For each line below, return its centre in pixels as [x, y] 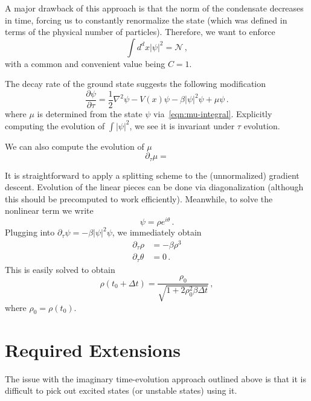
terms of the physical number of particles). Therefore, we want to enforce [140, 32]
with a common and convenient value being [85, 63]
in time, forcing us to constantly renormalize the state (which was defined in [146, 20]
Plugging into [30, 232]
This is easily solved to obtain [60, 269]
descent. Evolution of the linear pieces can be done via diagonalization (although [154, 187]
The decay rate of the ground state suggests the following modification [136, 84]
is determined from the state [90, 114]
